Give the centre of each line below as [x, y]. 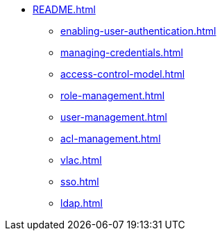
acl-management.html [111, 138]
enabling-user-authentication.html [138, 31]
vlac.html [81, 160]
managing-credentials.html [122, 52]
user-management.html [114, 117]
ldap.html [82, 203]
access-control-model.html [123, 74]
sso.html [80, 182]
